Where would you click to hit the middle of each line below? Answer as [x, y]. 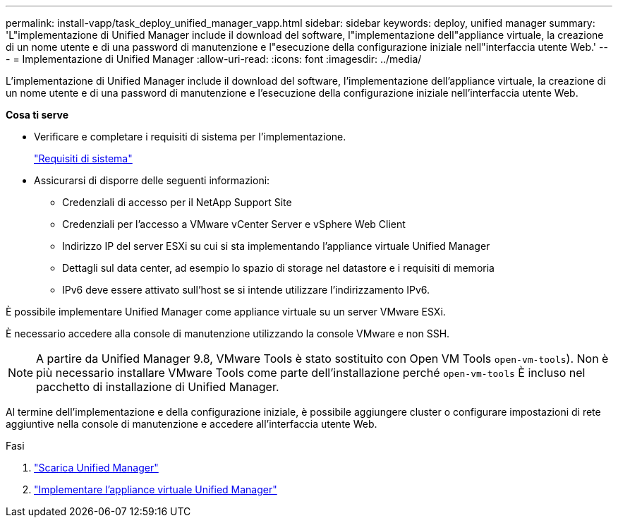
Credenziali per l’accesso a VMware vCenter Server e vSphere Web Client [234, 224]
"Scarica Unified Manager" [96, 468]
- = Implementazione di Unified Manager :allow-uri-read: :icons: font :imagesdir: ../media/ [214, 59]
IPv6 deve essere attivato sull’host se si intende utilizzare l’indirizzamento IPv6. [246, 290]
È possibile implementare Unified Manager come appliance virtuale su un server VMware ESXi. [226, 312]
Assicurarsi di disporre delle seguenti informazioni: [152, 180]
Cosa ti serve [37, 115]
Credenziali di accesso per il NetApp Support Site [177, 202]
